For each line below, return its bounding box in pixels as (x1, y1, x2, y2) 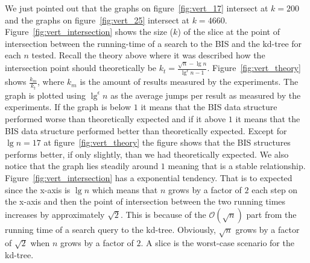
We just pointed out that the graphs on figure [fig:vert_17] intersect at (5, 2, 268, 14)
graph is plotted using (5, 88, 86, 101)
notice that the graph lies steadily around (5, 159, 159, 172)
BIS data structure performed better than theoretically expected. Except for (5, 124, 287, 137)
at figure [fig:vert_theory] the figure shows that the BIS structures (43, 136, 291, 149)
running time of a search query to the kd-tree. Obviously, (5, 223, 216, 235)
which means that (92, 183, 158, 196)
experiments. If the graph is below (5, 101, 131, 113)
